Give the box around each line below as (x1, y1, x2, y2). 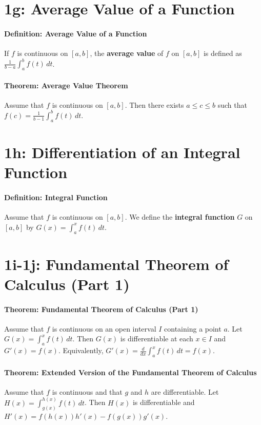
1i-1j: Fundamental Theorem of (4, 253, 229, 274)
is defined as (203, 48, 242, 59)
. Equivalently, (58, 345, 104, 356)
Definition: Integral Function (4, 191, 108, 202)
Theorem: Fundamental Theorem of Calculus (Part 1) (4, 303, 198, 314)
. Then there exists (125, 99, 184, 110)
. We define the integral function (125, 211, 235, 222)
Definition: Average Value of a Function (4, 28, 147, 38)
